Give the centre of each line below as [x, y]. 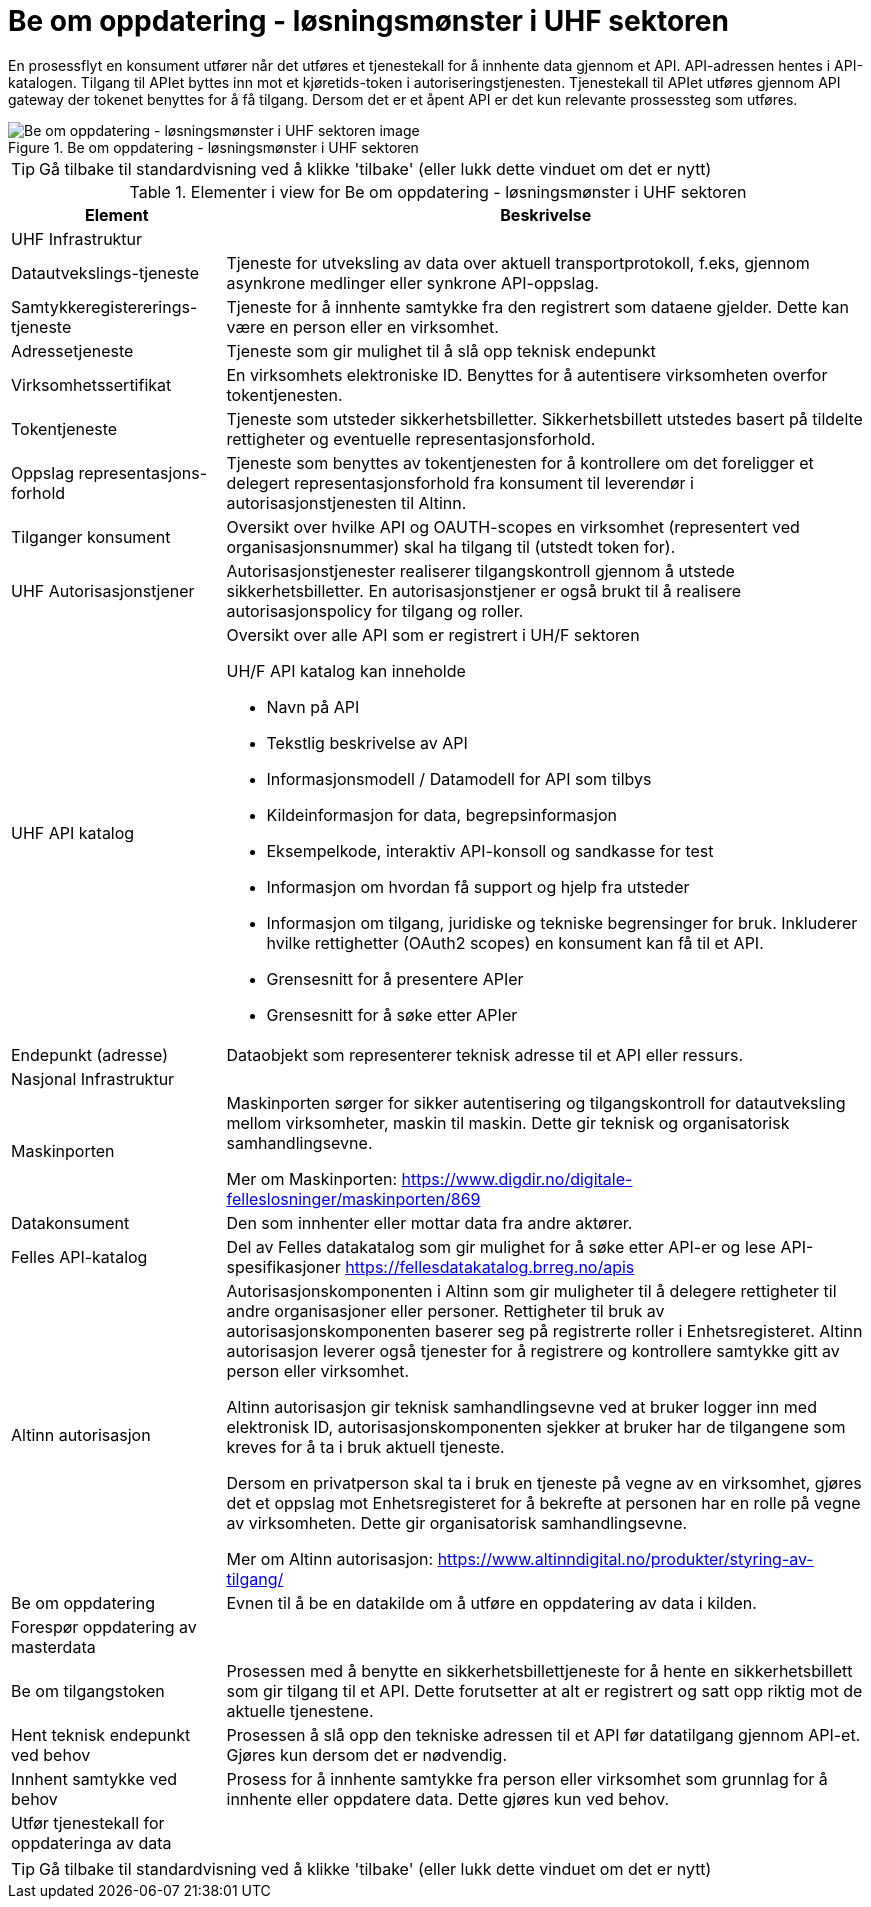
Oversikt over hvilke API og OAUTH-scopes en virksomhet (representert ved [513, 526]
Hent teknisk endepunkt [101, 1734]
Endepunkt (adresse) [89, 1054]
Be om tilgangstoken [88, 1690]
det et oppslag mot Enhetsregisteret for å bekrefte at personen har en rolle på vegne [543, 1502]
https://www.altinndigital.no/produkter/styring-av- [625, 1558]
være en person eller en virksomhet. [362, 326]
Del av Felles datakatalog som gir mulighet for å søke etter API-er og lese [501, 1246]
